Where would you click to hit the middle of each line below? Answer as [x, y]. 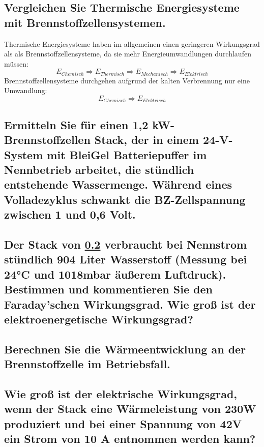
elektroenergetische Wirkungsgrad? [99, 319]
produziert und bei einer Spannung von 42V [123, 423]
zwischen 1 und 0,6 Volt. [70, 214]
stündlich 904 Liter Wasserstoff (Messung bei [126, 259]
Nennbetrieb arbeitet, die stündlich [99, 170]
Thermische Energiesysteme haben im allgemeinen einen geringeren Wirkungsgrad [132, 43]
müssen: [16, 63]
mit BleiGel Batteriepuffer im [127, 154]
